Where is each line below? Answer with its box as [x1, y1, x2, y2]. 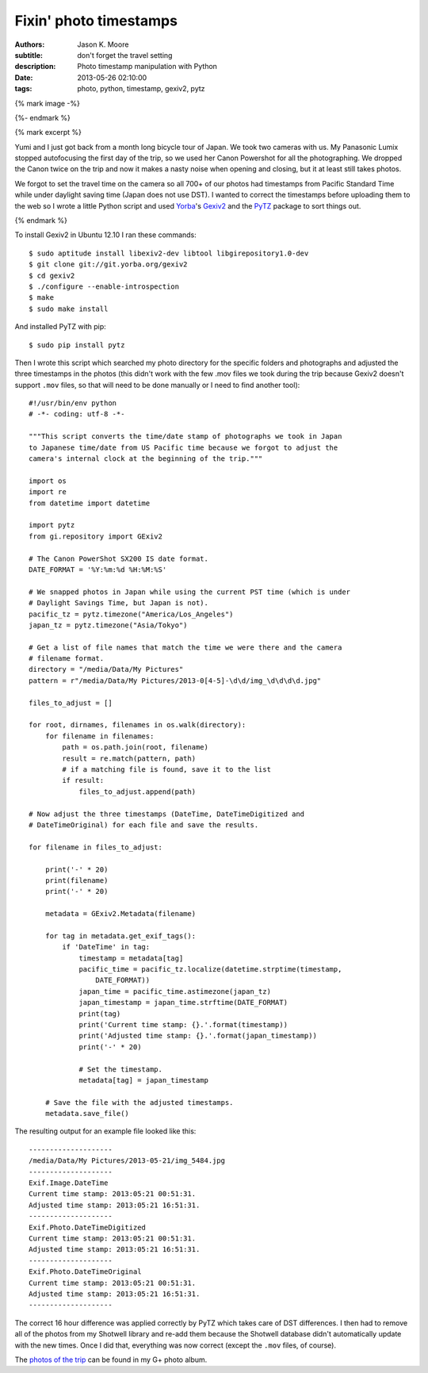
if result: [62, 776, 105, 785]
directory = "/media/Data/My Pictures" [29, 665, 184, 674]
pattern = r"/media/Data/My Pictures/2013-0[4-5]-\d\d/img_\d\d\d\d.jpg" [29, 676, 322, 685]
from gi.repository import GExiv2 [29, 531, 162, 541]
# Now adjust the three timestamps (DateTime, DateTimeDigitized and [29, 809, 305, 819]
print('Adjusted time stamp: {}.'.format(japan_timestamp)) [78, 1031, 317, 1041]
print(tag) [78, 1009, 121, 1018]
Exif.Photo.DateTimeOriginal [29, 1268, 142, 1276]
